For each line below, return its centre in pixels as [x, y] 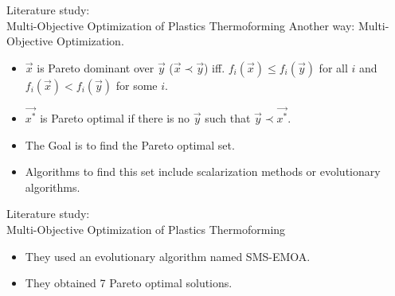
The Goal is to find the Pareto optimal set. [130, 144]
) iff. [214, 67]
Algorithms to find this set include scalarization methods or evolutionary [203, 171]
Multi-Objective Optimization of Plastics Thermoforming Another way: [181, 25]
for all [333, 67]
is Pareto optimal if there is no [115, 118]
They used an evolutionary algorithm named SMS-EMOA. [168, 256]
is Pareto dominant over [96, 67]
